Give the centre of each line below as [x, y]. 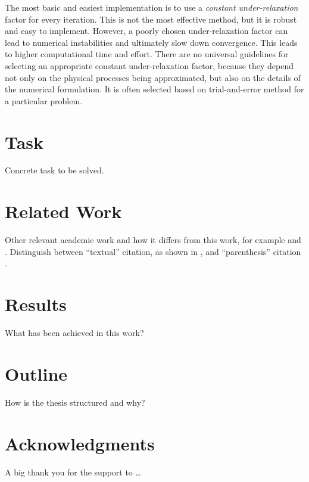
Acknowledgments [80, 443]
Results [36, 304]
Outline [36, 373]
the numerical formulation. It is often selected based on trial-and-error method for [154, 89]
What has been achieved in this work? [74, 333]
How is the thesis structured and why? [75, 402]
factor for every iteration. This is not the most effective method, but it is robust [151, 19]
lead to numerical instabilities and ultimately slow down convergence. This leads [151, 42]
